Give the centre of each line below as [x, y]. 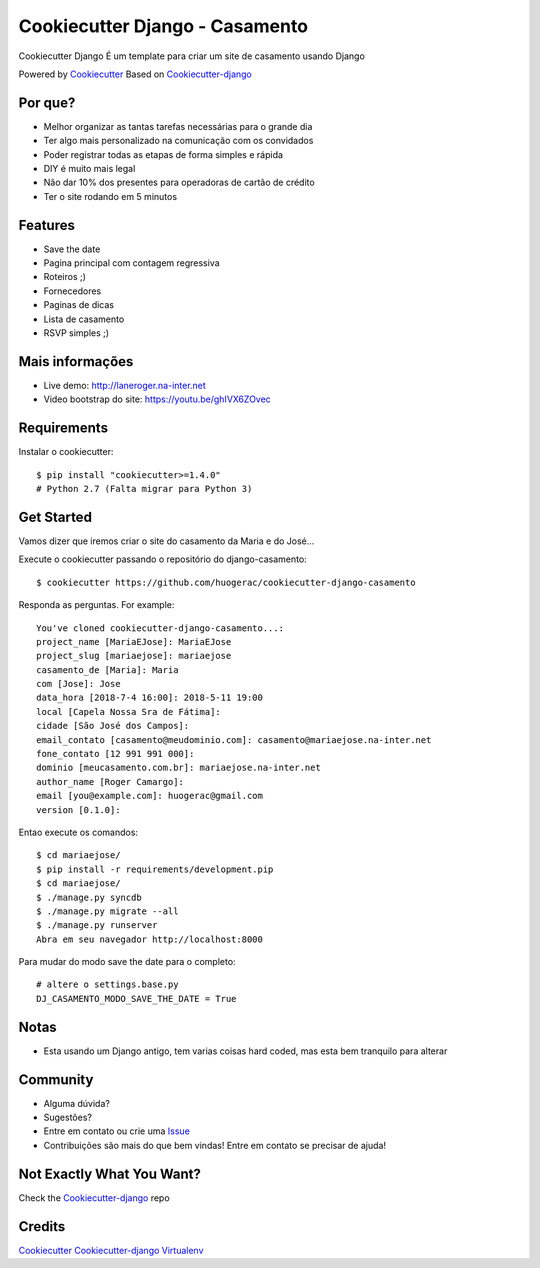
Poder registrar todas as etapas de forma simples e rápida [163, 154]
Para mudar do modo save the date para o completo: [127, 962]
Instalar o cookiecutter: [66, 452]
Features [46, 225]
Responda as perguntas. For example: [96, 605]
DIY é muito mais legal [89, 169]
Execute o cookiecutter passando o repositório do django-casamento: [162, 559]
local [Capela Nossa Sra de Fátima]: [129, 711]
